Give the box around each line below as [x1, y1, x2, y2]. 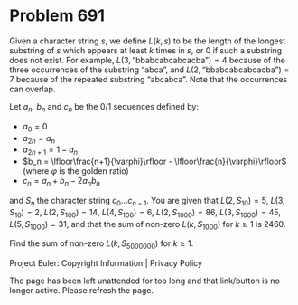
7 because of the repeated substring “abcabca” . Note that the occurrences [9, 73, 288, 84]
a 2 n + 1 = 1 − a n [22, 144, 79, 157]
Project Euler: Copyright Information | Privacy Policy [9, 258, 203, 269]
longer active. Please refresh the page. [9, 285, 154, 296]
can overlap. [9, 83, 56, 94]
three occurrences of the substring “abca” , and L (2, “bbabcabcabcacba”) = [9, 64, 290, 75]
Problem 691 [9, 5, 106, 26]
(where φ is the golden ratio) [22, 166, 129, 176]
